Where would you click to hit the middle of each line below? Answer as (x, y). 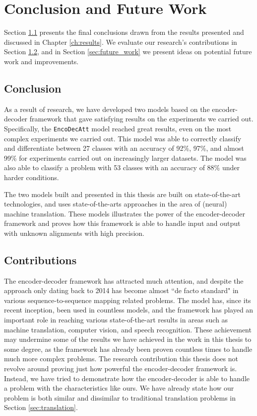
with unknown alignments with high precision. (74, 233)
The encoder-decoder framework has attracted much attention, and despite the (124, 280)
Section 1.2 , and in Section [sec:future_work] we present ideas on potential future (128, 52)
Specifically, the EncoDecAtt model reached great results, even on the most (118, 128)
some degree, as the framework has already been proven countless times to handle (128, 349)
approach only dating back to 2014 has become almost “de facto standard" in (121, 290)
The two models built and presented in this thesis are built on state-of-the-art (122, 194)
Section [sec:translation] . (41, 407)
